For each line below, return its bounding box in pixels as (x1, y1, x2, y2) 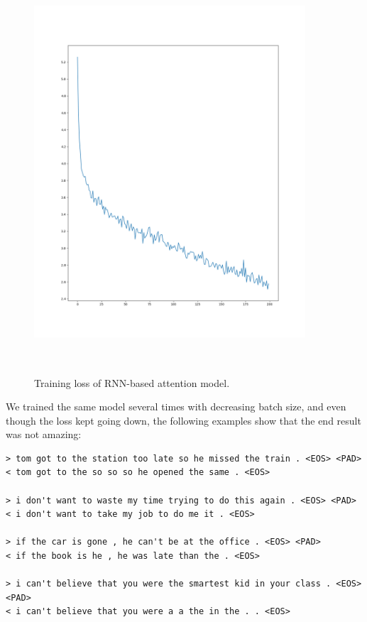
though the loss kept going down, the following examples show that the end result (6, 413, 361, 427)
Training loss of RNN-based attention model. (34, 375, 230, 390)
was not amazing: (6, 427, 82, 442)
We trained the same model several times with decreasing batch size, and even (6, 399, 346, 414)
